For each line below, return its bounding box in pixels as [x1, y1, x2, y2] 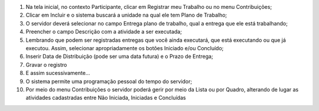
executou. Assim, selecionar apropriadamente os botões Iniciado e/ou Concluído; [25, 44, 224, 51]
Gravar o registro [25, 61, 67, 68]
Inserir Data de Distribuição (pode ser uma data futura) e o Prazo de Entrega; [25, 53, 213, 60]
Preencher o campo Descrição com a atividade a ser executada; [25, 28, 183, 35]
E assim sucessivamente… [25, 70, 90, 77]
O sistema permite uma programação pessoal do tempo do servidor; [25, 77, 192, 85]
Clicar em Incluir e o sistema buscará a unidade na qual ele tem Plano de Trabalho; [25, 12, 227, 19]
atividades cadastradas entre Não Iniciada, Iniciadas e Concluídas [25, 94, 186, 102]
